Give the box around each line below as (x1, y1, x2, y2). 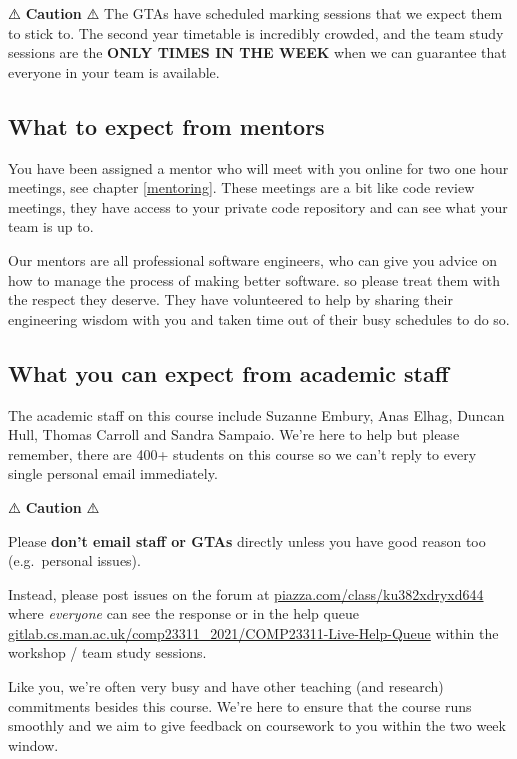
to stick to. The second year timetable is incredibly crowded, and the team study (8, 22, 504, 43)
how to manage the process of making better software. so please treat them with (8, 269, 501, 290)
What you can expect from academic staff (8, 357, 449, 388)
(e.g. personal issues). (8, 550, 141, 571)
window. (8, 734, 59, 755)
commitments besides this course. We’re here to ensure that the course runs (8, 695, 472, 716)
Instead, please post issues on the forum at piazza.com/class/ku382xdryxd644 (8, 583, 484, 604)
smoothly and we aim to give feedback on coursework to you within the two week (8, 715, 506, 736)
